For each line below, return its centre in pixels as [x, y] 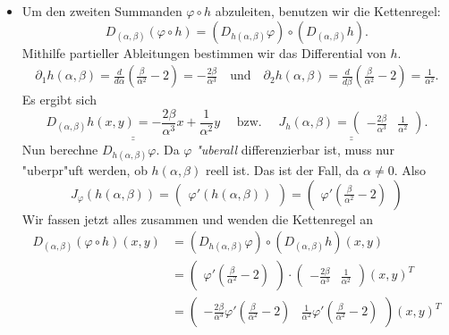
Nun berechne [60, 149]
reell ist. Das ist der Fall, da [282, 169]
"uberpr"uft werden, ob [85, 169]
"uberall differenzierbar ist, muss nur [295, 149]
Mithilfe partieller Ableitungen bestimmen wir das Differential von [204, 52]
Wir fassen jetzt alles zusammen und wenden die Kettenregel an [198, 218]
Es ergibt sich [59, 100]
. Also [410, 169]
